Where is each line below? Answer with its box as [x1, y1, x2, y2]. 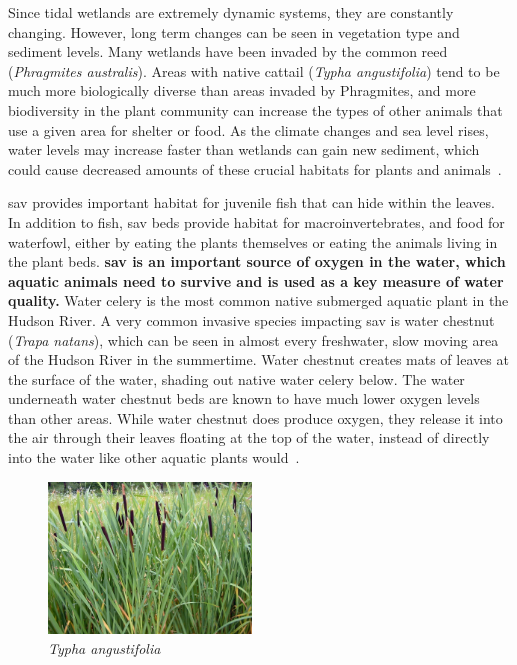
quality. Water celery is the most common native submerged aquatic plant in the [8, 290, 509, 311]
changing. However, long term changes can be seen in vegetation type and [8, 21, 460, 42]
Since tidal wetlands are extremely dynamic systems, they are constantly [8, 2, 454, 22]
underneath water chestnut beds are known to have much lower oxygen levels [8, 388, 480, 409]
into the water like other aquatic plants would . [8, 447, 300, 468]
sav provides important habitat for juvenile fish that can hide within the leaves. [8, 192, 495, 213]
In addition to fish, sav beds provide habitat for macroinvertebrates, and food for [8, 211, 505, 232]
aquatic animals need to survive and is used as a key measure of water [8, 270, 504, 291]
